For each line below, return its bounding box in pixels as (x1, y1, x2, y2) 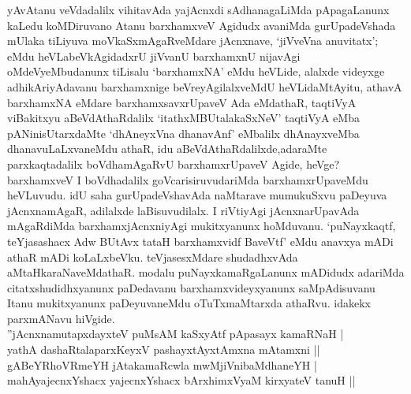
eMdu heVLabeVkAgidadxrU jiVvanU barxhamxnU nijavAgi (7, 47, 301, 64)
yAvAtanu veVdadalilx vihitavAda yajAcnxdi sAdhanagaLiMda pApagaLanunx (7, 2, 390, 17)
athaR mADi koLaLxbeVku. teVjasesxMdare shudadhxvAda (7, 248, 298, 265)
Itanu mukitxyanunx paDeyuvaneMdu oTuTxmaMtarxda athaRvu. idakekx (7, 295, 371, 311)
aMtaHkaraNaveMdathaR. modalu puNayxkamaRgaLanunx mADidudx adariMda (7, 264, 405, 281)
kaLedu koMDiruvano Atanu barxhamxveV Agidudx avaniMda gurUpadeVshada (7, 17, 396, 33)
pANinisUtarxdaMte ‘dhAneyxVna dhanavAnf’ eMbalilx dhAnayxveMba (7, 125, 360, 141)
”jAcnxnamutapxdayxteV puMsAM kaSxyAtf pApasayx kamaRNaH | (7, 325, 344, 342)
